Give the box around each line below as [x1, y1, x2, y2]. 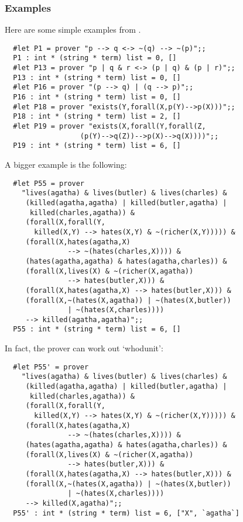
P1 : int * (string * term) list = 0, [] [13, 54, 177, 63]
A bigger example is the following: [5, 158, 127, 171]
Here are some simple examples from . [5, 23, 141, 36]
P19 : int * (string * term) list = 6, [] [13, 141, 181, 150]
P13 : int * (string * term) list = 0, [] [13, 73, 181, 82]
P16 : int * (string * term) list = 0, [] [13, 93, 181, 102]
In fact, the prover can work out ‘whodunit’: [5, 342, 163, 354]
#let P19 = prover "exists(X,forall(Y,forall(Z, [13, 122, 206, 131]
